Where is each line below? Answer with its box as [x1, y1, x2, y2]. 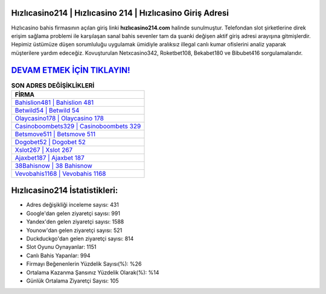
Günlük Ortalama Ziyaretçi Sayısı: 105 [26, 277, 119, 284]
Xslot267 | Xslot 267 [14, 145, 73, 154]
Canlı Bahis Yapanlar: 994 [26, 252, 91, 259]
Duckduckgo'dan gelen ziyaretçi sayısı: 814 [26, 235, 134, 242]
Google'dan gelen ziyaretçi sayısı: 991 [26, 210, 121, 217]
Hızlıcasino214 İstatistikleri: [11, 186, 118, 196]
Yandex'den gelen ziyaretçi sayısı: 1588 [26, 218, 124, 225]
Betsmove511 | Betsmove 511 [14, 130, 96, 138]
